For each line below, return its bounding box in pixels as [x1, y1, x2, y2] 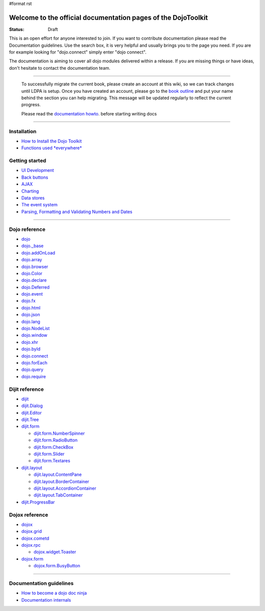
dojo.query [21, 366, 44, 373]
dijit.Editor [21, 410, 42, 416]
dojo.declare [21, 278, 47, 283]
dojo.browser [21, 263, 49, 270]
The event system [21, 202, 58, 208]
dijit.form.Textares [33, 458, 71, 464]
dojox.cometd [21, 535, 49, 541]
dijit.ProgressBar [21, 499, 55, 505]
